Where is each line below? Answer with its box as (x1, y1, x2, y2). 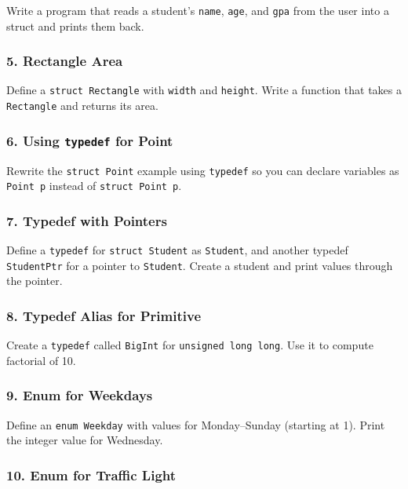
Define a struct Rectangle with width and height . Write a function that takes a (6, 82, 402, 98)
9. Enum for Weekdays (6, 385, 153, 405)
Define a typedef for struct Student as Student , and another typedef (6, 242, 348, 258)
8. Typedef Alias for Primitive (6, 305, 202, 325)
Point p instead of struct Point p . (6, 177, 182, 194)
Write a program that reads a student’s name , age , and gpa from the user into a (6, 2, 389, 18)
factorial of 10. (6, 352, 76, 368)
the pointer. (6, 272, 63, 289)
